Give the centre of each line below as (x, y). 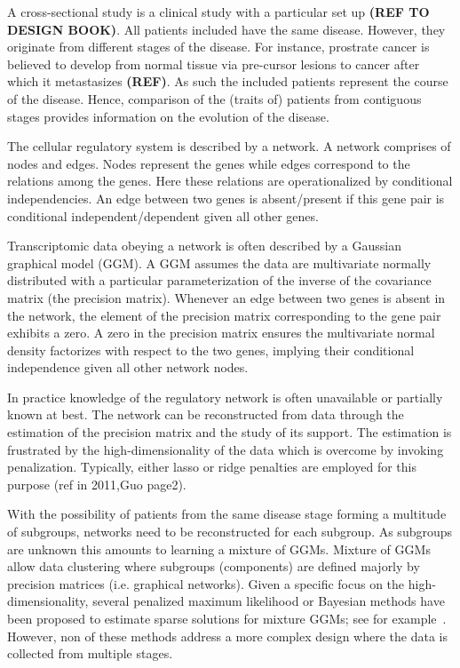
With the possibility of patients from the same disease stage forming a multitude (227, 514)
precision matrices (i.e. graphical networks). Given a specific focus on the (206, 583)
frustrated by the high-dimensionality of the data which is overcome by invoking (226, 449)
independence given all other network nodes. (128, 367)
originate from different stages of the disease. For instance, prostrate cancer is (218, 47)
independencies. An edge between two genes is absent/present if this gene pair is (226, 198)
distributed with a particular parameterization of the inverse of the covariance (219, 280)
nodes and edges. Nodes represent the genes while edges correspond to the (209, 163)
